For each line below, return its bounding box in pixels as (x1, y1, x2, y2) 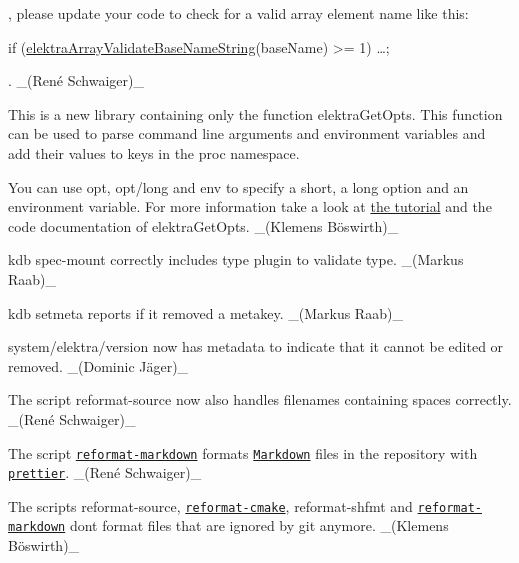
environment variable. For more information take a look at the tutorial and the (8, 196, 492, 217)
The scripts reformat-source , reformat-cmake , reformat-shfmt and (8, 495, 413, 516)
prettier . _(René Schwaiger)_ (8, 462, 202, 483)
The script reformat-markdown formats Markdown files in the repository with (8, 442, 478, 463)
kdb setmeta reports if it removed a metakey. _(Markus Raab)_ (8, 302, 403, 323)
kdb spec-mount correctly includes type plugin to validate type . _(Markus (8, 249, 464, 270)
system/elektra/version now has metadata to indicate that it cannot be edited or (8, 336, 504, 357)
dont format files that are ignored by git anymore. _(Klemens (69, 515, 449, 536)
